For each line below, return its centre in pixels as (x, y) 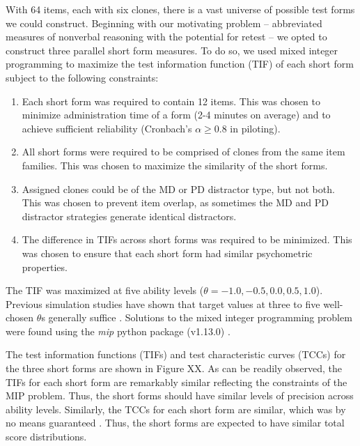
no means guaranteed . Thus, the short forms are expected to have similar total (175, 423)
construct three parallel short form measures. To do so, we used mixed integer (172, 50)
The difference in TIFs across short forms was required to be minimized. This (187, 239)
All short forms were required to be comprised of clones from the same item (183, 152)
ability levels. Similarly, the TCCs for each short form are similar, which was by (176, 409)
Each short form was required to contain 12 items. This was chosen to (171, 101)
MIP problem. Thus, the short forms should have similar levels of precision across (180, 395)
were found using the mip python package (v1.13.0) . (118, 331)
